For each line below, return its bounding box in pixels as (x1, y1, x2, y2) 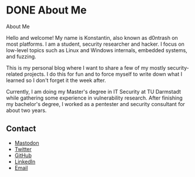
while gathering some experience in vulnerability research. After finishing (6, 94, 183, 101)
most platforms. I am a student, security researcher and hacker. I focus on (6, 40, 184, 47)
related (6, 70, 23, 77)
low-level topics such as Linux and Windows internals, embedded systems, (6, 46, 187, 53)
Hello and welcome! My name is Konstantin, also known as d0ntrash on (6, 34, 179, 41)
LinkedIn (14, 158, 36, 165)
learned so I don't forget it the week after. (6, 77, 107, 84)
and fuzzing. (6, 53, 36, 60)
